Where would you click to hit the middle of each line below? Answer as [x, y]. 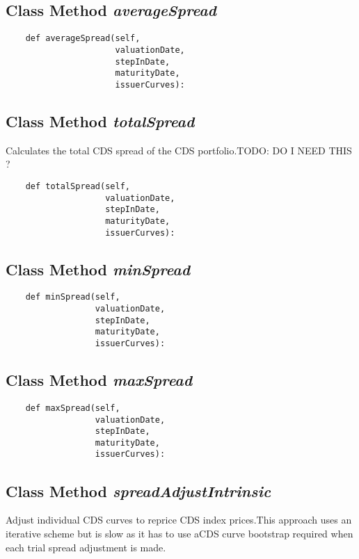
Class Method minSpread [98, 269]
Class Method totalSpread [100, 121]
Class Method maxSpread [99, 380]
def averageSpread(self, [83, 39]
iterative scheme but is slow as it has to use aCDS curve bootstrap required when [179, 533]
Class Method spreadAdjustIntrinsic [138, 491]
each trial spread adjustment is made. [86, 547]
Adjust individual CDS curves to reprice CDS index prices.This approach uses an [179, 520]
